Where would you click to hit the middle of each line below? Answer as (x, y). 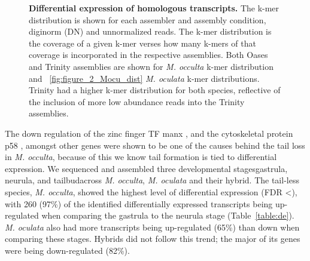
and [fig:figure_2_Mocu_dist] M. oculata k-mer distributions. (144, 78)
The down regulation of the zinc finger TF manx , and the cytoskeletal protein (149, 133)
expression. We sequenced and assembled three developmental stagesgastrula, (146, 168)
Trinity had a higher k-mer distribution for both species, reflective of (155, 90)
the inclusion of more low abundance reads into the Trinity (137, 101)
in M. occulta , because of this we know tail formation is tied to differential (141, 157)
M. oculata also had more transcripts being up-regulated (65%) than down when (152, 227)
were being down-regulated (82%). (67, 250)
